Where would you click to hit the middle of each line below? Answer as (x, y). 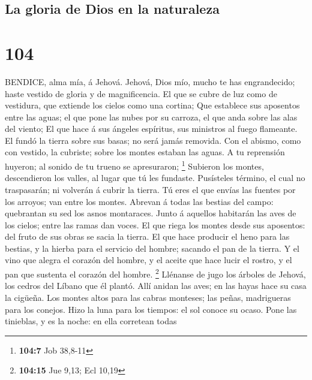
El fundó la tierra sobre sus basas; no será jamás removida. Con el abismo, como (153, 140)
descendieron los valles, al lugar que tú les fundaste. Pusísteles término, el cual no (155, 178)
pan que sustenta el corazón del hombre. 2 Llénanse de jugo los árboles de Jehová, (155, 273)
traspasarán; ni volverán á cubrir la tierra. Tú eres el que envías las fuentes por (150, 189)
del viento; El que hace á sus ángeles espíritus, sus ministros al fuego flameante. (151, 129)
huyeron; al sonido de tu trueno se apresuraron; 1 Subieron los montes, (134, 165)
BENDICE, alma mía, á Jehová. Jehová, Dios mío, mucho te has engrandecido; (150, 81)
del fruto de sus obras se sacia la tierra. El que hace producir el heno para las (147, 236)
